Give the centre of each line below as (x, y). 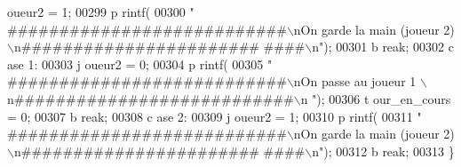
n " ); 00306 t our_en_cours (376, 98)
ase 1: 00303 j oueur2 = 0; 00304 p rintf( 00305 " (140, 64)
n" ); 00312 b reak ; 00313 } (383, 151)
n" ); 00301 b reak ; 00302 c (383, 47)
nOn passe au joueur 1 (355, 81)
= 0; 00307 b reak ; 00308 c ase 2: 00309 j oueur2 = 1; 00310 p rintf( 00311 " (215, 116)
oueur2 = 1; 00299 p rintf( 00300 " (101, 12)
